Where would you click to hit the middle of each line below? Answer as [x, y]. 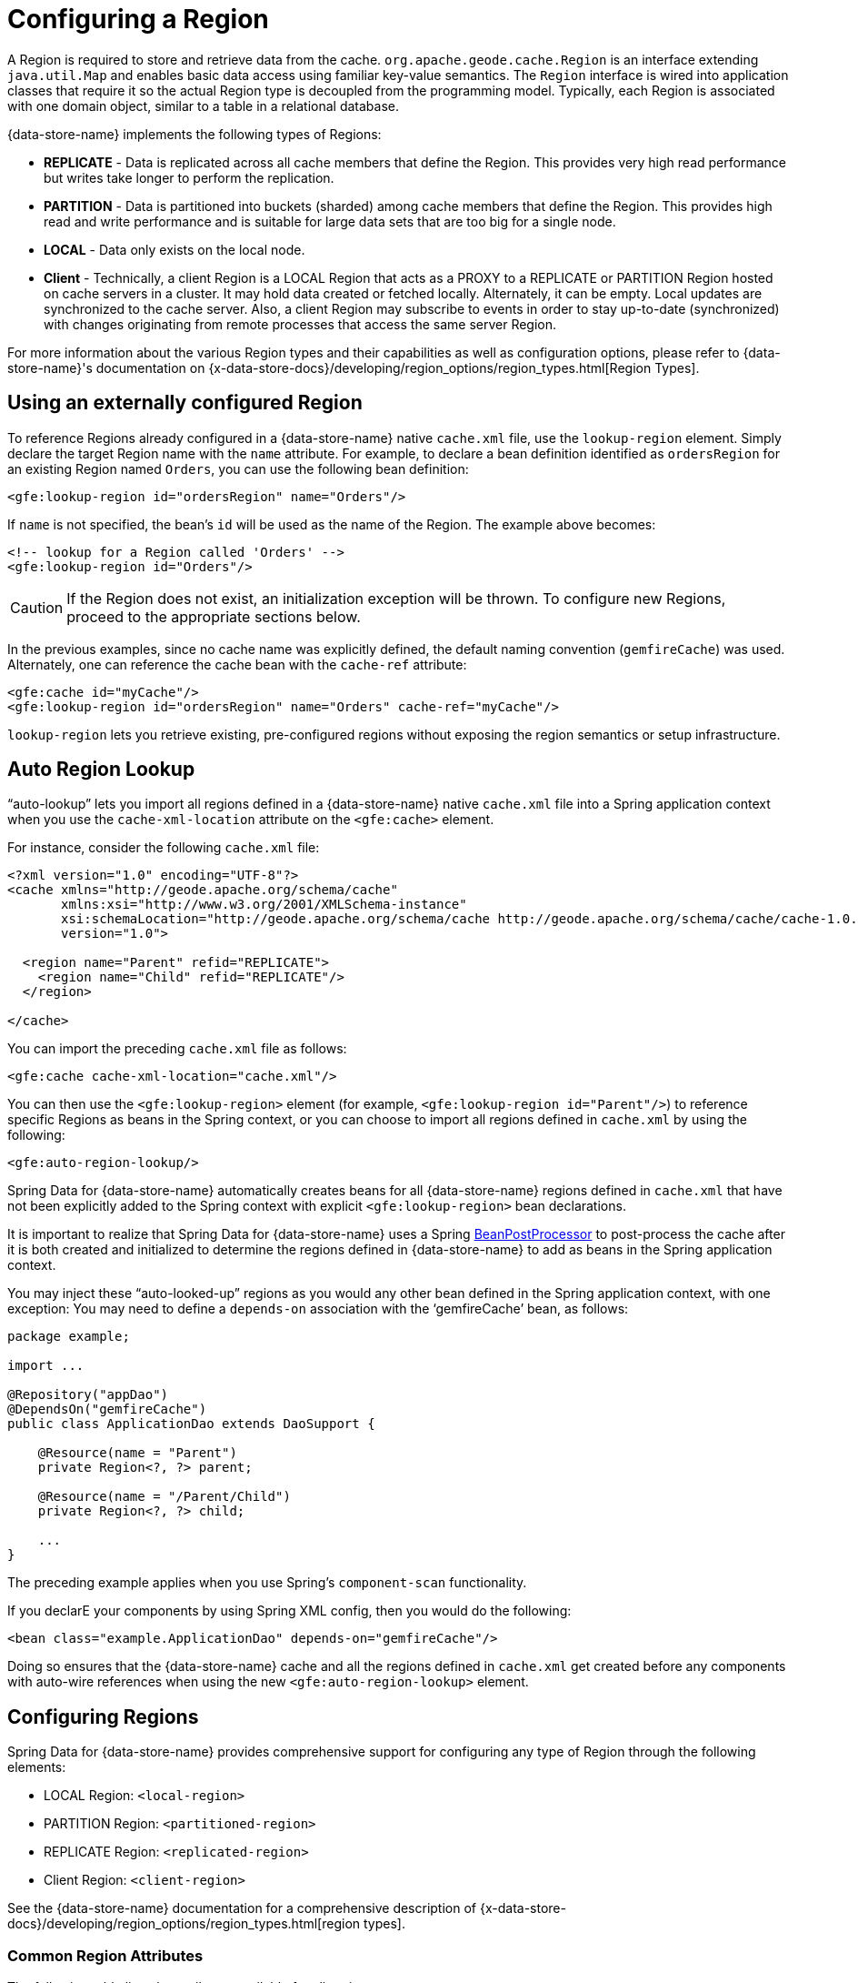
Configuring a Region [138, 19]
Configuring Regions [103, 1716]
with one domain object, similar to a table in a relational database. [203, 106]
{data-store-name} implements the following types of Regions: [195, 134]
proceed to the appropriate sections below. [214, 616]
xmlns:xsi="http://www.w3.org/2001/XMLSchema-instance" [264, 905]
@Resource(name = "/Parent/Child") [164, 1497]
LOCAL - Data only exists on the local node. [175, 249]
